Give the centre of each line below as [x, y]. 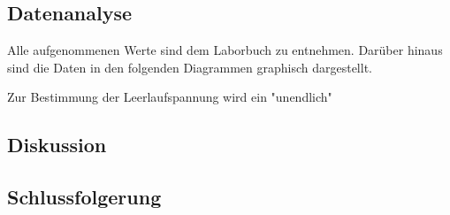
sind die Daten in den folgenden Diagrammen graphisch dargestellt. [190, 67]
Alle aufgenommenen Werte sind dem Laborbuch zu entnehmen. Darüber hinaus [225, 50]
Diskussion [57, 145]
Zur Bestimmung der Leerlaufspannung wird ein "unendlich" [170, 97]
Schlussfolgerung [84, 197]
